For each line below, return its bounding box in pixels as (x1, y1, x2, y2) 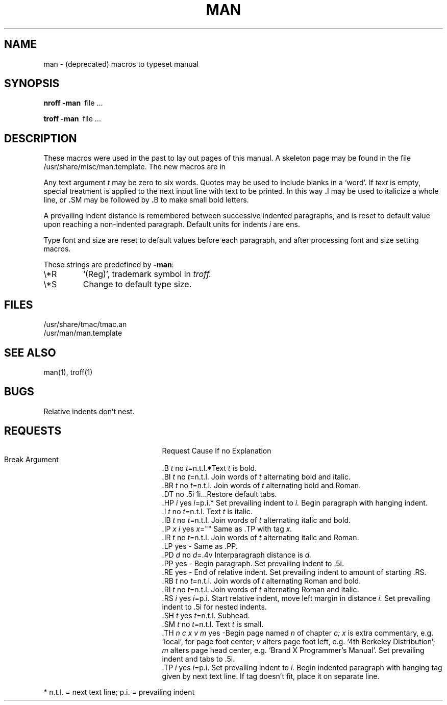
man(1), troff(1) (43, 367, 93, 376)
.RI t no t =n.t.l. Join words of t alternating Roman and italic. (162, 585, 359, 594)
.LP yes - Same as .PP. (162, 541, 238, 550)
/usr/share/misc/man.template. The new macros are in (43, 162, 226, 171)
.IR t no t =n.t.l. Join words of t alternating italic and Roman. (162, 533, 359, 542)
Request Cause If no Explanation (162, 446, 271, 455)
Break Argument (4, 455, 59, 464)
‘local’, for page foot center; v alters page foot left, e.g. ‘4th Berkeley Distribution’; (162, 637, 435, 646)
